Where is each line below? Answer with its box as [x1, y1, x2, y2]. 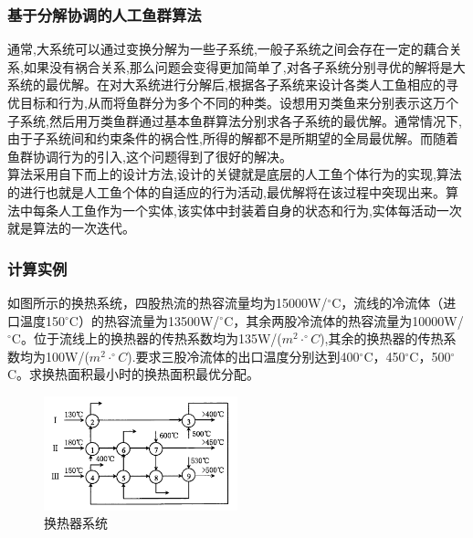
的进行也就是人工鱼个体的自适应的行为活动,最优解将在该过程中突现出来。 [7, 182, 446, 201]
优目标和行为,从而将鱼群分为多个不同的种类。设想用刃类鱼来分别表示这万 [7, 93, 446, 111]
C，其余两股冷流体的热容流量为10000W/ [224, 311, 464, 330]
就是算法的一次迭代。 [7, 218, 135, 237]
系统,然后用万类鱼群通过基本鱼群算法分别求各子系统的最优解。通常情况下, [19, 111, 462, 130]
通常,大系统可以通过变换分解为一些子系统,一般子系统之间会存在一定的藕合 [7, 39, 449, 58]
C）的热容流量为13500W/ [68, 311, 220, 330]
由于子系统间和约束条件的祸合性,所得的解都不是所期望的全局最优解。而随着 [7, 129, 458, 148]
